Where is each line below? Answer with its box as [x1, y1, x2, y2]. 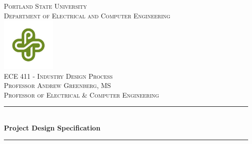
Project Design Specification [4, 122, 101, 132]
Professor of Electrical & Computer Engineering [4, 89, 159, 100]
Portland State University [4, 1, 87, 11]
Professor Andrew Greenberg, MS [4, 80, 111, 90]
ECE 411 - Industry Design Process [4, 71, 113, 81]
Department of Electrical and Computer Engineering [4, 10, 171, 20]
